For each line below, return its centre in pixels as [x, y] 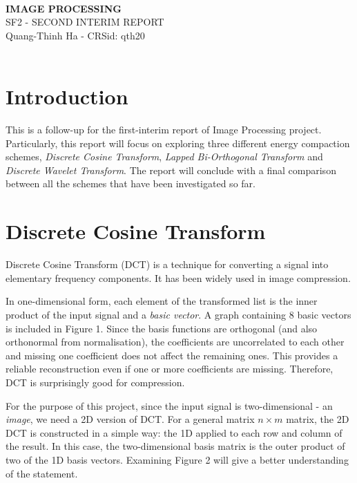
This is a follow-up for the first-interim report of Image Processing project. [164, 130]
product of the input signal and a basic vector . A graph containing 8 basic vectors [178, 314]
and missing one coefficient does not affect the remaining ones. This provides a [172, 355]
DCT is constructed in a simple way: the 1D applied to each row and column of [174, 432]
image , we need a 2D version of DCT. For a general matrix [130, 419]
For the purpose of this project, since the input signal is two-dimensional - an [169, 405]
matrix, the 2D [318, 419]
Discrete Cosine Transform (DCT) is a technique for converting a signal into [167, 264]
